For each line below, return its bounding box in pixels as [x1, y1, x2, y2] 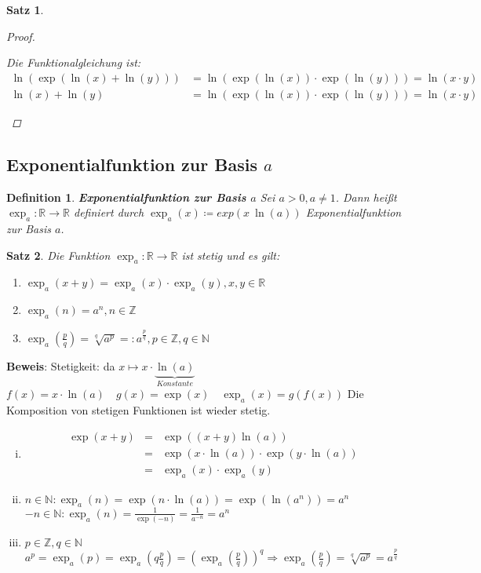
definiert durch [74, 204, 144, 221]
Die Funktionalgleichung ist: [6, 54, 141, 71]
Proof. [6, 27, 35, 44]
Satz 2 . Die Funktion [6, 246, 111, 263]
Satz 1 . [6, 2, 44, 17]
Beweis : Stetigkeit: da [6, 357, 115, 374]
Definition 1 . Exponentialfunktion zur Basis [6, 188, 246, 205]
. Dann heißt [335, 188, 397, 205]
